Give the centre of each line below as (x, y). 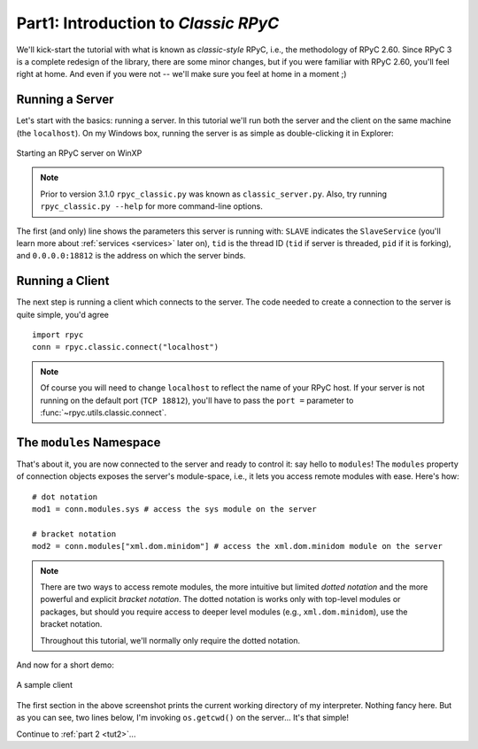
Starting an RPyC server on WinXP (79, 153)
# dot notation (65, 497)
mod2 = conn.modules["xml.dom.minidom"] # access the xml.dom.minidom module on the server (237, 546)
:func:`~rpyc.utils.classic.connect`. (104, 413)
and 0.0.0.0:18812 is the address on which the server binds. (131, 256)
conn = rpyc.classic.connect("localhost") (126, 347)
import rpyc (58, 335)
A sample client (44, 685)
